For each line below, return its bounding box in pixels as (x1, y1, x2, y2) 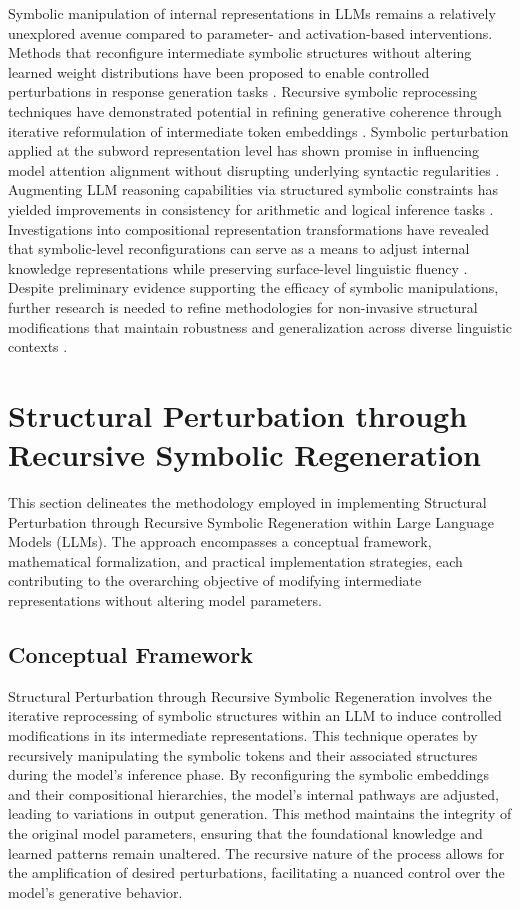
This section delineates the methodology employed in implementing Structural (8, 492, 487, 512)
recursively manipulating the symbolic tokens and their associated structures (8, 744, 478, 765)
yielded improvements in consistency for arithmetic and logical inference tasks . (8, 198, 494, 219)
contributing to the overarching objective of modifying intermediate (8, 570, 422, 591)
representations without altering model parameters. (8, 589, 322, 610)
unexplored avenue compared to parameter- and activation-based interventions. (8, 22, 493, 43)
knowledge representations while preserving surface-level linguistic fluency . (8, 257, 468, 278)
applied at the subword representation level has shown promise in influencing (8, 140, 480, 161)
